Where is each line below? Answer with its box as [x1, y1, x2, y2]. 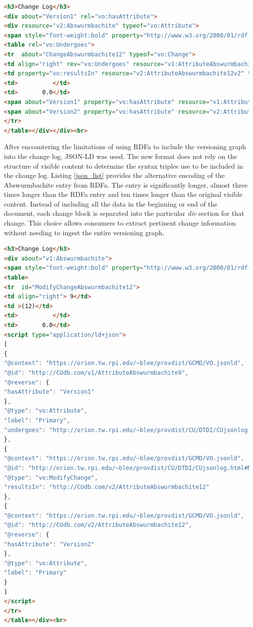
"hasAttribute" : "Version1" [4, 388, 95, 396]
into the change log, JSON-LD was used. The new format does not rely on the [4, 151, 237, 161]
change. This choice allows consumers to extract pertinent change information [4, 218, 236, 228]
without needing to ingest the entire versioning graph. [4, 227, 164, 237]
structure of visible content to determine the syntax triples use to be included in [4, 160, 243, 171]
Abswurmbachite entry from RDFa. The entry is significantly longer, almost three [4, 179, 248, 190]
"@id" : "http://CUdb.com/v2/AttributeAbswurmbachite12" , [4, 522, 192, 529]
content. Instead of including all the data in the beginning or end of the [4, 198, 217, 209]
